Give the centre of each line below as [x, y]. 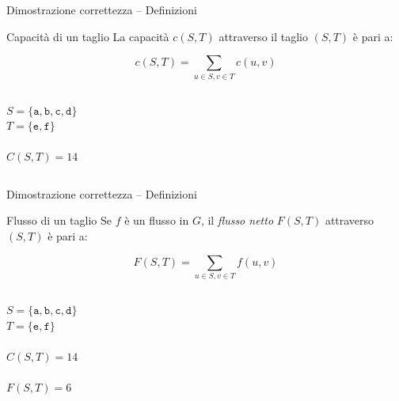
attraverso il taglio [263, 36]
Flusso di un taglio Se [59, 220]
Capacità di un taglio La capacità [88, 36]
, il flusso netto [237, 220]
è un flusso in [157, 220]
